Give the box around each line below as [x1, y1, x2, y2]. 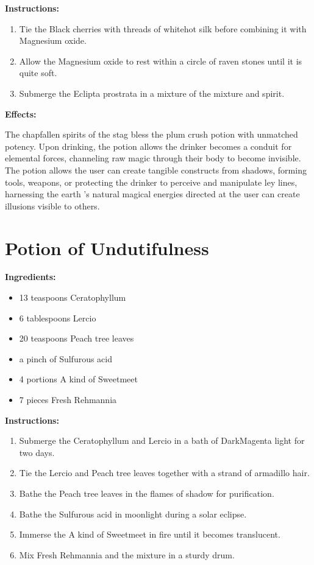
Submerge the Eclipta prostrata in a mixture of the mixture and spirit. [19, 86, 285, 99]
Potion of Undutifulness [5, 235, 209, 260]
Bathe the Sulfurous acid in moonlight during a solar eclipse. [19, 507, 247, 520]
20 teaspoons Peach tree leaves [19, 332, 134, 345]
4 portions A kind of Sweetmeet [19, 373, 138, 385]
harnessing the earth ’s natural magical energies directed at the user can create [5, 188, 300, 200]
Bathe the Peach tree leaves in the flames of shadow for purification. [19, 486, 274, 499]
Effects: [5, 107, 37, 120]
